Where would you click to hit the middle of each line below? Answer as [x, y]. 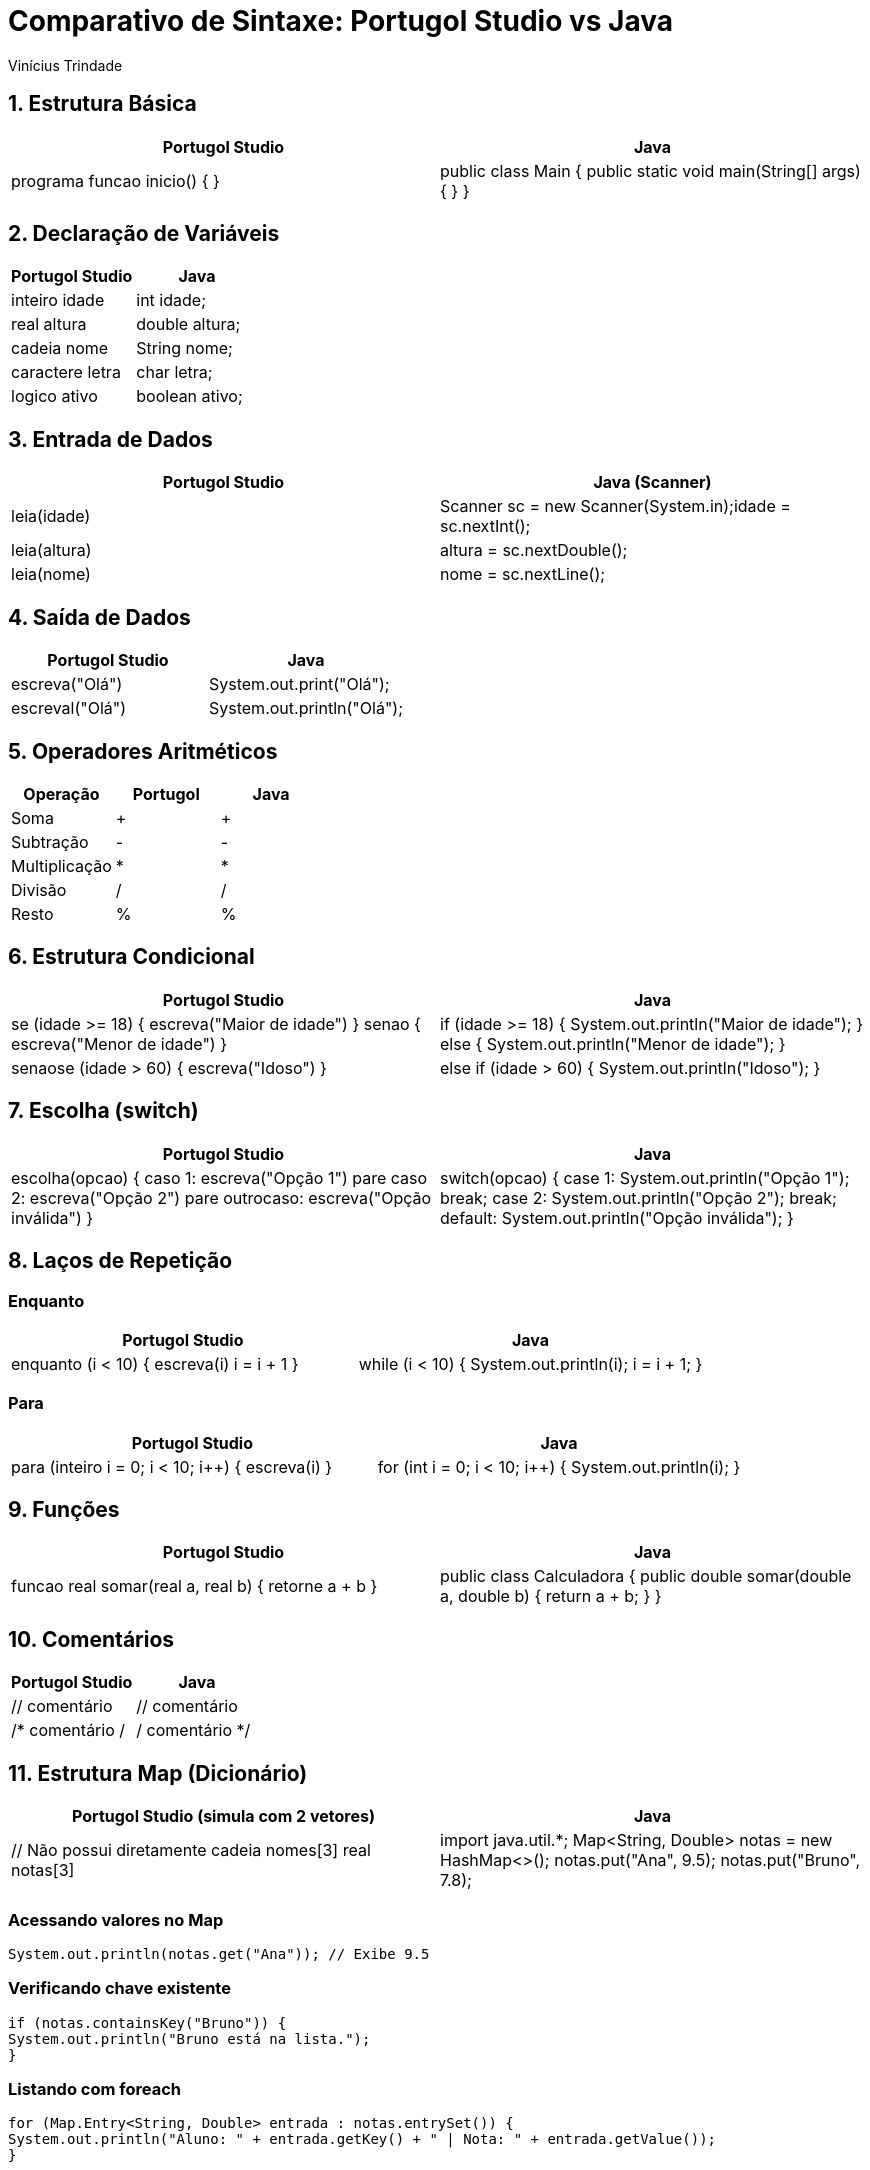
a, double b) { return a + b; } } [551, 1596]
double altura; [188, 324]
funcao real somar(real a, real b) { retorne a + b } [194, 1586]
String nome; [184, 348]
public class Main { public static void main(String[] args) [650, 170]
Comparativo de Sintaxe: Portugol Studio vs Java [340, 21]
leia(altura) [51, 550]
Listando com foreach [94, 2089]
